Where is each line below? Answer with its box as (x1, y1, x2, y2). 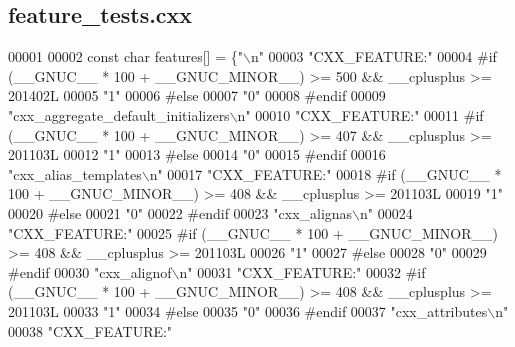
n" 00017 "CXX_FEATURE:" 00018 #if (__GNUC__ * (149, 163, 502, 184)
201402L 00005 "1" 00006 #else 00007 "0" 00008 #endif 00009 (8, 85, 386, 106)
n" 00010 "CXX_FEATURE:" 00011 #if (237, 104, 484, 125)
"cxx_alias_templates (8, 163, 142, 184)
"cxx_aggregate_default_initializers (8, 104, 230, 125)
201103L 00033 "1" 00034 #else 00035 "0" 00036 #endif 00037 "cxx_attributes (8, 300, 488, 321)
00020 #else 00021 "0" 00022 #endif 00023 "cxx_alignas (8, 202, 353, 223)
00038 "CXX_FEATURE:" (8, 320, 173, 341)
